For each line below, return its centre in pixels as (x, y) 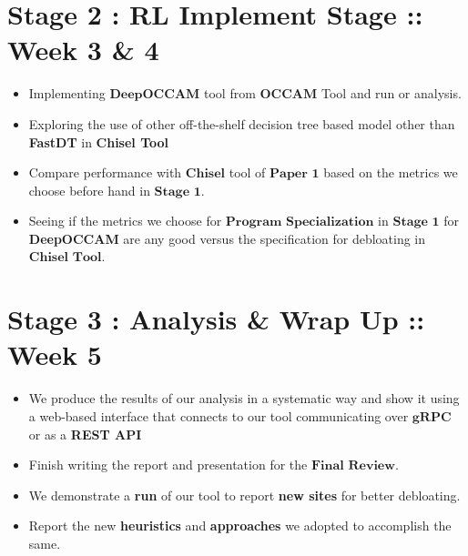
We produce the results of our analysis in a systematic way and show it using (244, 398)
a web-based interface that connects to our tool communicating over (219, 415)
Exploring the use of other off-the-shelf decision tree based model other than (242, 123)
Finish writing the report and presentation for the (168, 465)
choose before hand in (89, 190)
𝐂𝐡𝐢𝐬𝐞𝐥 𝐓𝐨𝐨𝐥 (65, 258)
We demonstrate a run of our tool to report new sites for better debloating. (244, 495)
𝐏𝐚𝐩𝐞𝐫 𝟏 (295, 174)
